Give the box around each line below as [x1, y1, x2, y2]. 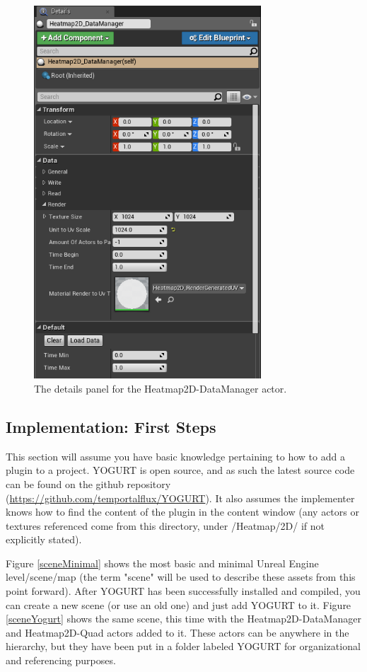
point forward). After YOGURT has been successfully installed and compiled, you [6, 584, 361, 598]
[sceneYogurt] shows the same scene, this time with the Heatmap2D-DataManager [6, 611, 361, 626]
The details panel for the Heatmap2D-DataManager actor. [34, 381, 287, 395]
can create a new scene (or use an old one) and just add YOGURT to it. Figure [6, 597, 351, 612]
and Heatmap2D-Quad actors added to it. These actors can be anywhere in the [6, 625, 349, 639]
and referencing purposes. [6, 653, 116, 668]
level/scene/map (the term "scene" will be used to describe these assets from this [6, 569, 356, 584]
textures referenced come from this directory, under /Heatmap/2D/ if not [6, 518, 325, 533]
